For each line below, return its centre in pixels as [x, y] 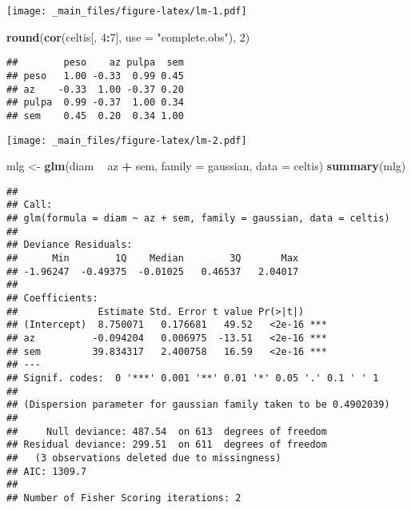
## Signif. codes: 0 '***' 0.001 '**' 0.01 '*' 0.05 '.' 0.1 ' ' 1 [193, 378]
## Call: [30, 205]
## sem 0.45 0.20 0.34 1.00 [95, 116]
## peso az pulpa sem [95, 63]
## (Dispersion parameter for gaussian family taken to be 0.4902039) [198, 405]
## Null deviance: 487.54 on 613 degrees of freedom [167, 431]
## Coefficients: [52, 299]
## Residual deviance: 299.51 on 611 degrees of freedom [167, 445]
